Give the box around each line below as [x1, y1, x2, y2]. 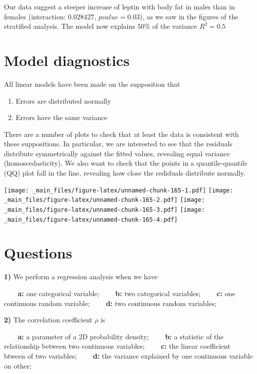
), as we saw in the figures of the [140, 11, 239, 21]
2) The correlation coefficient [4, 314, 93, 325]
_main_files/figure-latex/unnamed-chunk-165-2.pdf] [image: [4, 196, 205, 204]
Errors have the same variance [15, 112, 107, 123]
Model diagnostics [4, 50, 130, 70]
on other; [4, 360, 32, 371]
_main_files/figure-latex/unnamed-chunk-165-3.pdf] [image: [4, 206, 205, 213]
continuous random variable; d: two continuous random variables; [4, 298, 217, 308]
